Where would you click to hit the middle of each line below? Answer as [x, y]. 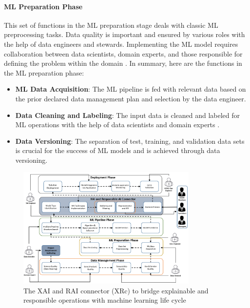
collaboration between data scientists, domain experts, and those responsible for [123, 53]
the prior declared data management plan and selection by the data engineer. [131, 98]
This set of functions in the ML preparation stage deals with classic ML [111, 25]
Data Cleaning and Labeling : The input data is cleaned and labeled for [128, 115]
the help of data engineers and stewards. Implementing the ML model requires [121, 44]
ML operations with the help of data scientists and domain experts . [117, 125]
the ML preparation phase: [44, 72]
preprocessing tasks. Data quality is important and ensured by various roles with [125, 34]
